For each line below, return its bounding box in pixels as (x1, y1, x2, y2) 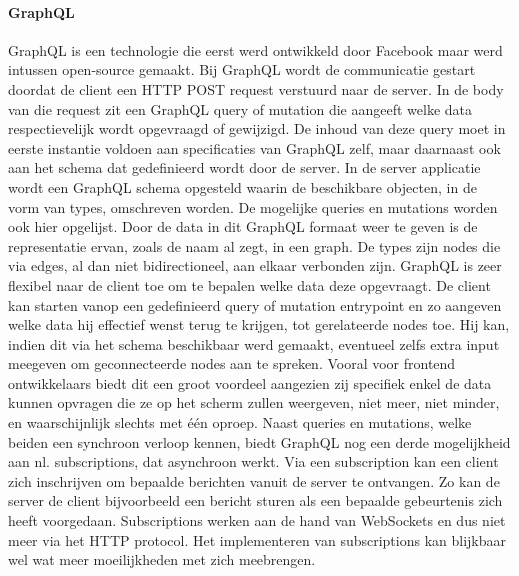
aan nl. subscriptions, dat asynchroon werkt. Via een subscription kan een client (8, 451, 499, 472)
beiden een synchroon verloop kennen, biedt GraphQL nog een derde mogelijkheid (8, 431, 511, 452)
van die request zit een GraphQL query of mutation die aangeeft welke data (8, 98, 473, 119)
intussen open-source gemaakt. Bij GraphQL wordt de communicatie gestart (8, 59, 476, 80)
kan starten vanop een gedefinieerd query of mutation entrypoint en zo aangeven (8, 294, 502, 315)
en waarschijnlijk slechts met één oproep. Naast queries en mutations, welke (8, 412, 472, 433)
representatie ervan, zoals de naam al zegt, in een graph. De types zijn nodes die (8, 235, 501, 256)
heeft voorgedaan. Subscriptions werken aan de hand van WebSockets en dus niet (8, 510, 506, 531)
